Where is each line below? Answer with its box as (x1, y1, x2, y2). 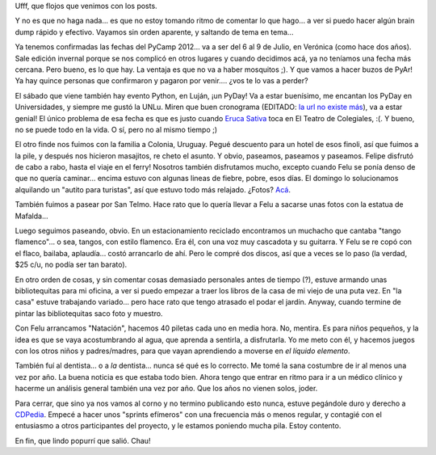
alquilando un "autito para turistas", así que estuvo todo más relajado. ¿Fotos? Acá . (15, 184, 291, 194)
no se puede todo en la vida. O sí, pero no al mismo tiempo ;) (15, 124, 218, 134)
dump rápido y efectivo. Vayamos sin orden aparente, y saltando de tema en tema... (15, 27, 294, 36)
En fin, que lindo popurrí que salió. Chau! (15, 436, 151, 445)
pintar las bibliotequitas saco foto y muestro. (15, 308, 163, 318)
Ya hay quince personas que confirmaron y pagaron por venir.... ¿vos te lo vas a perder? (15, 76, 308, 86)
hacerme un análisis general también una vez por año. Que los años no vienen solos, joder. (15, 384, 318, 394)
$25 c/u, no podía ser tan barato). (15, 259, 128, 270)
